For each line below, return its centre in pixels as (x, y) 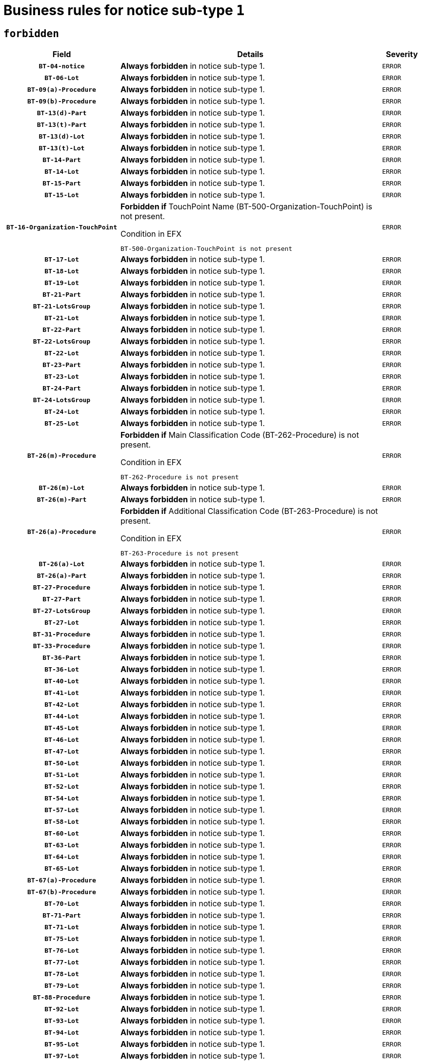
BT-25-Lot (62, 423)
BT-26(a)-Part (62, 575)
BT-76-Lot (62, 950)
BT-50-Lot (62, 763)
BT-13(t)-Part (62, 124)
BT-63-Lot (62, 845)
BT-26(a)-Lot (62, 564)
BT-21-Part (62, 294)
